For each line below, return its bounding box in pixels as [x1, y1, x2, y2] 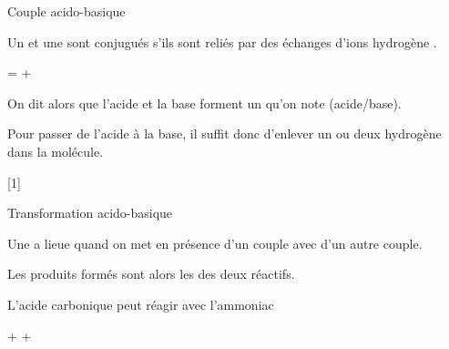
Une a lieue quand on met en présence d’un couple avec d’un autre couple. [7, 233, 423, 252]
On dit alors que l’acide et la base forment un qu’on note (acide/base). [7, 93, 402, 112]
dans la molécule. [7, 141, 104, 160]
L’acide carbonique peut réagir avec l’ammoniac [7, 294, 274, 313]
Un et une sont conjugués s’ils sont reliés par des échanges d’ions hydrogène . [7, 32, 437, 51]
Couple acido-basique [7, 2, 126, 20]
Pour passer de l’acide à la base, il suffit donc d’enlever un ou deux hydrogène [7, 124, 442, 143]
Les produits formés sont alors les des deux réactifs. [7, 264, 295, 283]
